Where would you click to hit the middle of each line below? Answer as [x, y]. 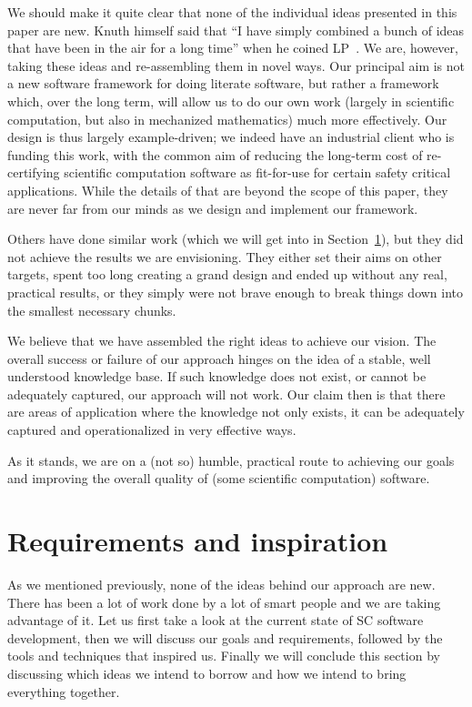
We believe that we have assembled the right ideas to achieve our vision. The [222, 341]
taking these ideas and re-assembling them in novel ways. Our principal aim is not [236, 65]
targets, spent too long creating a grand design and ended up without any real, [227, 274]
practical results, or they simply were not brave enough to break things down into [236, 292]
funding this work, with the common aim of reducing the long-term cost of [215, 154]
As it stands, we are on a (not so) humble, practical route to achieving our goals [231, 460]
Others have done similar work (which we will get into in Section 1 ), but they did [236, 239]
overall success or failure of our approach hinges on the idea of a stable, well [219, 358]
